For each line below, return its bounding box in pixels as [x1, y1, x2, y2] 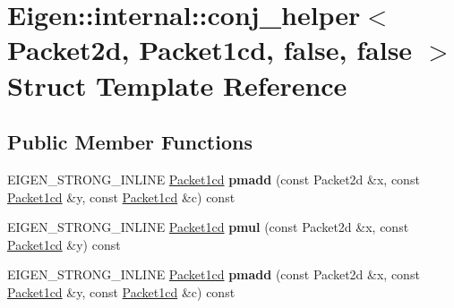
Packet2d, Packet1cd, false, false [7, 31, 413, 68]
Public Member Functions [7, 128, 253, 156]
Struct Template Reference [7, 66, 347, 103]
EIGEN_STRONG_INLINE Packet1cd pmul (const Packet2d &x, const [7, 218, 409, 236]
